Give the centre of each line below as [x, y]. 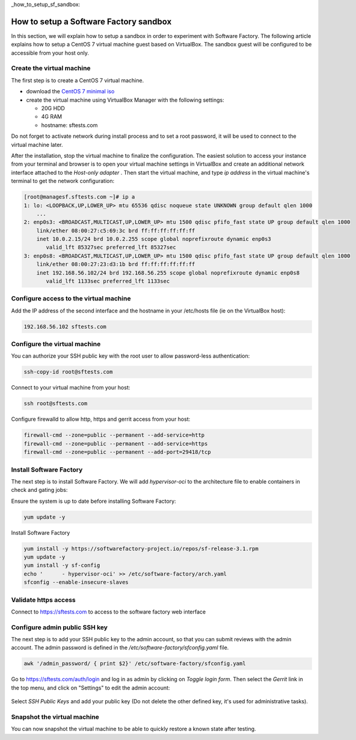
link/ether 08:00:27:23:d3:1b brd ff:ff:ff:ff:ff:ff [116, 264]
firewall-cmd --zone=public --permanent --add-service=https [116, 443]
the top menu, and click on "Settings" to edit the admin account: [91, 688]
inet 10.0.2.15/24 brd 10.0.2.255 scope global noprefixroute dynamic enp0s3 [154, 239]
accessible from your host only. [50, 53]
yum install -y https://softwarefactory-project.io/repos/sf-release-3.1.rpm [141, 549]
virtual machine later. [37, 145]
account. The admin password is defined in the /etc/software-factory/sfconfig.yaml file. [120, 648]
